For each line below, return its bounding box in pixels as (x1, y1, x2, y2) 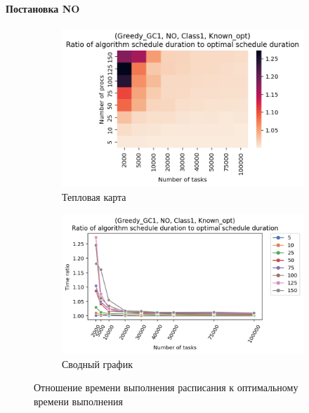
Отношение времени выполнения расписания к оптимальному (34, 380, 298, 395)
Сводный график (62, 356, 133, 371)
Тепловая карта (62, 189, 126, 204)
